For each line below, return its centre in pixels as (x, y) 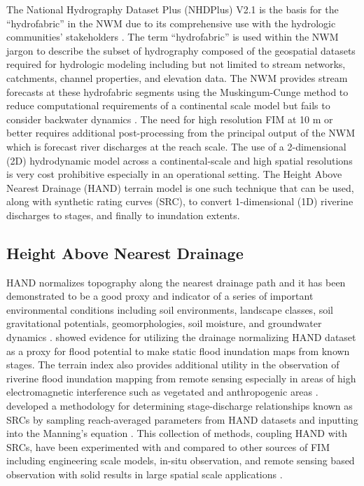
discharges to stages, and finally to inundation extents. (123, 215)
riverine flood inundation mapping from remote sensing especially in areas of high (181, 378)
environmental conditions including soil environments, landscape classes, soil (170, 309)
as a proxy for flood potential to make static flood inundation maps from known (178, 350)
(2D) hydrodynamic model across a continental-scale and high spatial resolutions (180, 160)
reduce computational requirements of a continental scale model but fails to (168, 105)
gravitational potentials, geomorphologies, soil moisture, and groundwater (164, 323)
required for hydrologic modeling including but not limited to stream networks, (176, 64)
